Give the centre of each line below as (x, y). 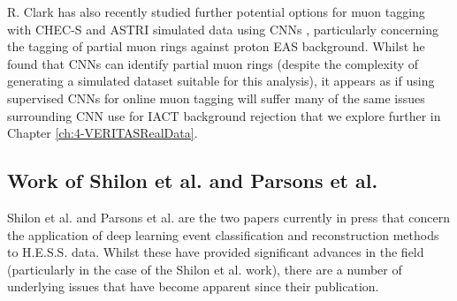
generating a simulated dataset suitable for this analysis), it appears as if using (221, 81)
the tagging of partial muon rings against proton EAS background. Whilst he (216, 46)
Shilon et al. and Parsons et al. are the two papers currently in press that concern (228, 217)
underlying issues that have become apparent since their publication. (193, 286)
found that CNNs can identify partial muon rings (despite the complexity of (213, 63)
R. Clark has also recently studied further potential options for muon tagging (216, 11)
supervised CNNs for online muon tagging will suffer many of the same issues (216, 98)
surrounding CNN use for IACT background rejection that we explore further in (224, 115)
